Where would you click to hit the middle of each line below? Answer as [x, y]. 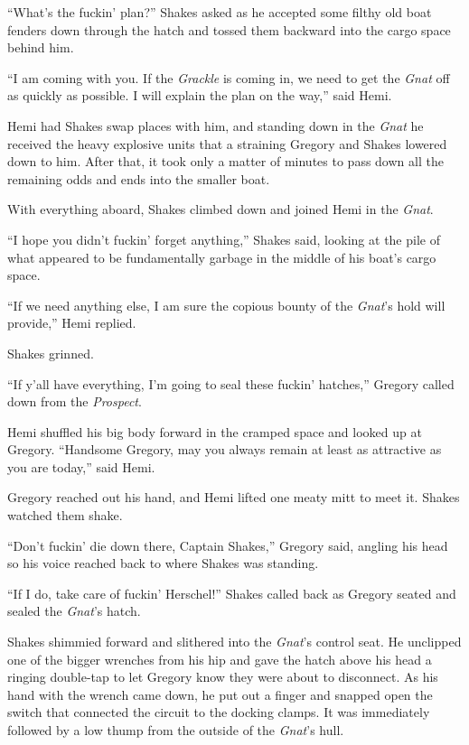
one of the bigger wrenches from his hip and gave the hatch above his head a [220, 659]
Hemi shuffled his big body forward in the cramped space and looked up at [215, 431]
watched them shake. [65, 515]
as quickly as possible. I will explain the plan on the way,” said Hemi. [200, 95]
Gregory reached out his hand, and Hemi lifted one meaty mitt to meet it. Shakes [234, 497]
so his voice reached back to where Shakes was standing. [163, 563]
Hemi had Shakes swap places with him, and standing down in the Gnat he [216, 125]
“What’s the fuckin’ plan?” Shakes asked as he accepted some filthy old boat [220, 12]
